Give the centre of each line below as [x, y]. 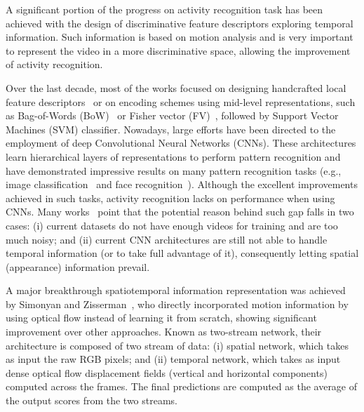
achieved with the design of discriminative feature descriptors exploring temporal [180, 23]
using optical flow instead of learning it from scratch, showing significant [161, 318]
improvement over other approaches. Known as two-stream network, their [164, 332]
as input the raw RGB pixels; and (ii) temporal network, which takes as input [173, 359]
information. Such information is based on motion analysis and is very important [180, 37]
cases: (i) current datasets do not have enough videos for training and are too [172, 225]
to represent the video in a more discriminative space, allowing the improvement [178, 50]
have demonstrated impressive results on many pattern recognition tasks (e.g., [174, 170]
